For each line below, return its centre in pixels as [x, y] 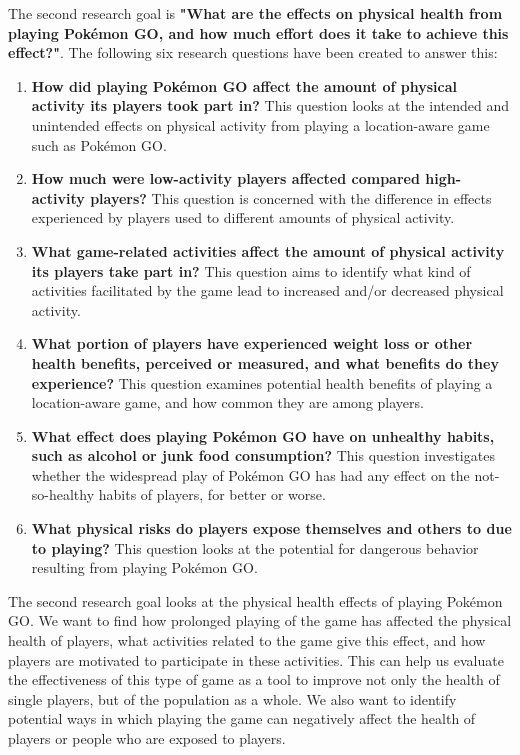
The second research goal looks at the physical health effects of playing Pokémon [255, 600]
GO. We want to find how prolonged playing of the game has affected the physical [260, 620]
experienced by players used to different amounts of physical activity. [243, 217]
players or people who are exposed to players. [147, 738]
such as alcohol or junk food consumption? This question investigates [263, 455]
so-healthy [63, 494]
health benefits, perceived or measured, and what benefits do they [265, 362]
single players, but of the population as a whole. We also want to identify [232, 698]
